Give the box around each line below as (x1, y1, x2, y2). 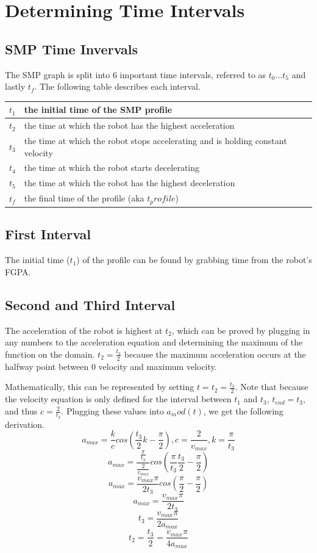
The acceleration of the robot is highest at (5, 323, 163, 336)
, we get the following (203, 404, 283, 417)
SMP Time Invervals (5, 39, 138, 58)
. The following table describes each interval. (34, 80, 201, 93)
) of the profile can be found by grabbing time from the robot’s (76, 253, 312, 266)
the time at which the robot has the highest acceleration (24, 119, 235, 132)
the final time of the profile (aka (24, 192, 144, 204)
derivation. (5, 417, 45, 430)
